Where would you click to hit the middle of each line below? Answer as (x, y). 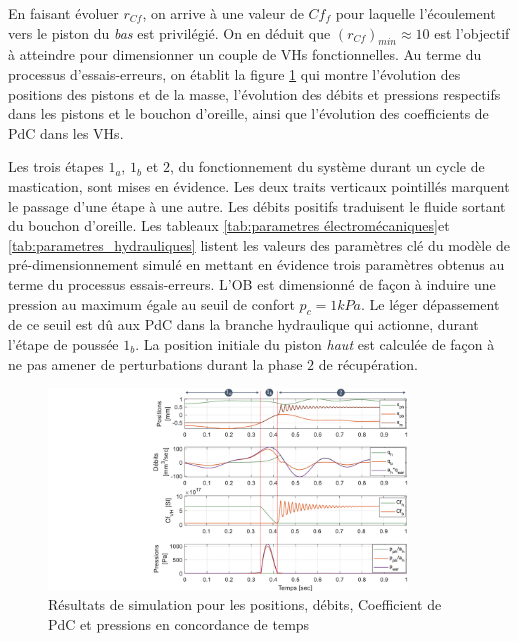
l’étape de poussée (63, 343)
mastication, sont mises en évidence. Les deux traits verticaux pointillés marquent (259, 185)
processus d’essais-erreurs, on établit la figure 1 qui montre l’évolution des (234, 73)
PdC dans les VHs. (66, 132)
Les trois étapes (56, 166)
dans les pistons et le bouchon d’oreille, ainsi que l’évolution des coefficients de (248, 113)
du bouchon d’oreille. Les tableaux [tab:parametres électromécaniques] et (229, 225)
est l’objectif (472, 32)
